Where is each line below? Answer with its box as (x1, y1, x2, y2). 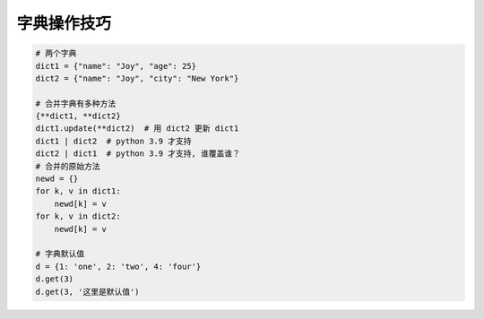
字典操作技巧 (16, 13, 112, 33)
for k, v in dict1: (35, 186, 121, 196)
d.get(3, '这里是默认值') (35, 287, 140, 297)
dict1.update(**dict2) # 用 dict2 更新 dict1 (35, 124, 239, 134)
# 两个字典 (35, 48, 77, 58)
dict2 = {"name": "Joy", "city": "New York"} (35, 73, 239, 83)
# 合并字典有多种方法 (35, 99, 117, 108)
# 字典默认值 (35, 249, 85, 259)
